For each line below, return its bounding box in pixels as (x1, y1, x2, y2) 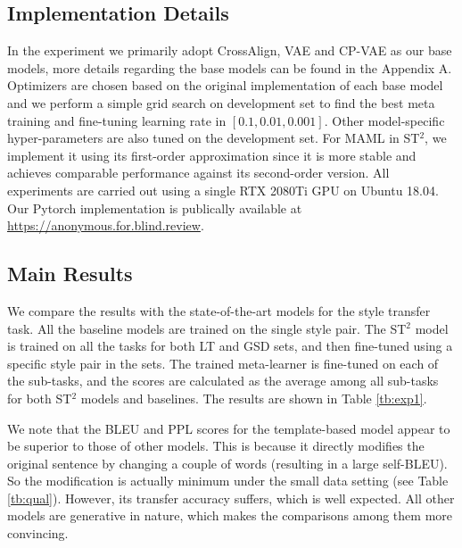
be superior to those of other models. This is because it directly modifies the (7, 436, 425, 455)
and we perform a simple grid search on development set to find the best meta (7, 93, 435, 112)
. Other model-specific (324, 111, 445, 129)
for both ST (7, 388, 72, 407)
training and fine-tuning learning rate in (7, 111, 227, 129)
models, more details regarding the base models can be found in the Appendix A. (7, 58, 452, 77)
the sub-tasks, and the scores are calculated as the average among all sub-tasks (7, 371, 439, 390)
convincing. (7, 524, 69, 543)
